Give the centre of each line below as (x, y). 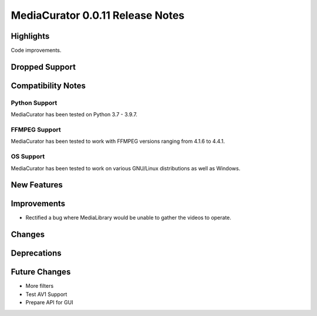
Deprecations (36, 253)
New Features (37, 185)
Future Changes (41, 272)
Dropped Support (43, 67)
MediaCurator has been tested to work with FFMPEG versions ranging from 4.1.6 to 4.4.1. (118, 142)
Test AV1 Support (46, 294)
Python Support (34, 103)
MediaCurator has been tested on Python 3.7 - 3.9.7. (74, 115)
